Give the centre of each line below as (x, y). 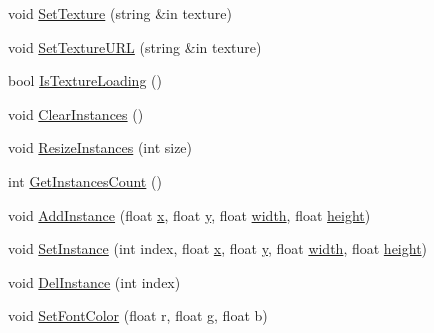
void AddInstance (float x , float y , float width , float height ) (189, 214)
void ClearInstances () (76, 113)
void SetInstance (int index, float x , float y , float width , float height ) (218, 248)
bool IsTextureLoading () (85, 80)
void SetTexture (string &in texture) (120, 13)
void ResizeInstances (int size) (100, 147)
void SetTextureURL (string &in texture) (135, 46)
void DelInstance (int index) (94, 281)
